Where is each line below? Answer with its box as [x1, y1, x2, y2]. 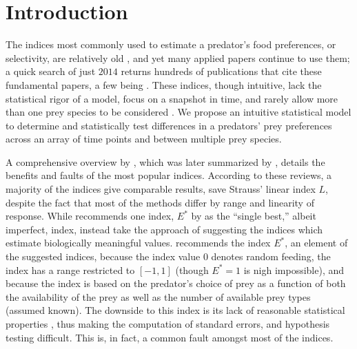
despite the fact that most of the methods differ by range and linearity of [6, 195, 314, 209]
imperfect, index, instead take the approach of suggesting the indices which [6, 222, 323, 236]
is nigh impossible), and [243, 262, 345, 277]
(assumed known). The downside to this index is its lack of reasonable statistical [6, 303, 345, 317]
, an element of [285, 235, 348, 250]
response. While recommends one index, [6, 209, 174, 223]
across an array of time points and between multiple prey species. [6, 131, 282, 146]
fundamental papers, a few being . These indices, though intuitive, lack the [6, 77, 322, 92]
